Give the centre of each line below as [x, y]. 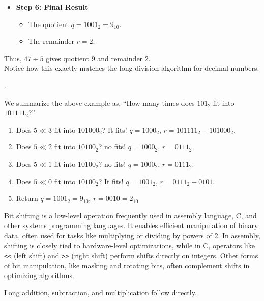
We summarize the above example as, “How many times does [99, 102]
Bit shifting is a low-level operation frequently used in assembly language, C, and [130, 215]
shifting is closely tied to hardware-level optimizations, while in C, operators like [129, 245]
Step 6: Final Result [52, 7]
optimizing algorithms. [39, 275]
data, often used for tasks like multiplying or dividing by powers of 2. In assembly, [132, 235]
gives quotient [68, 58]
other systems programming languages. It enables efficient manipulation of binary [131, 225]
